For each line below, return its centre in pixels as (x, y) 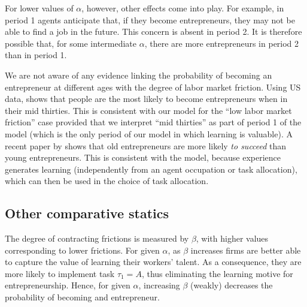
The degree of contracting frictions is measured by (97, 238)
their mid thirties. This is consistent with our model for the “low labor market (148, 110)
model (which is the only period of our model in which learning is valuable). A (149, 133)
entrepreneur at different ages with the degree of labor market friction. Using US (153, 87)
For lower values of (39, 8)
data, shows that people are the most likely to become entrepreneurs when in (146, 99)
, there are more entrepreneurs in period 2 (222, 43)
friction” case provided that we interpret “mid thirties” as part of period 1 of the (153, 122)
